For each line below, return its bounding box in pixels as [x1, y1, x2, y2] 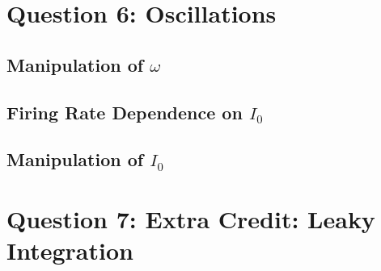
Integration [6, 234, 133, 267]
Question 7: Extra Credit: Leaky [6, 202, 375, 235]
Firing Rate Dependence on [6, 99, 243, 124]
